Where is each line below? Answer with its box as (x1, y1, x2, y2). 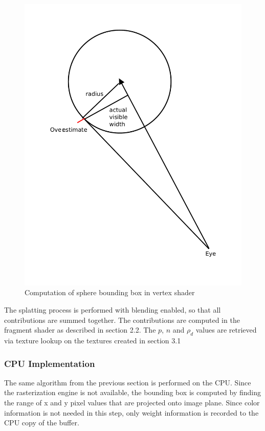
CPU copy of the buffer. (4, 417, 79, 428)
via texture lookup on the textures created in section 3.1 (4, 335, 181, 346)
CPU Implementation (4, 357, 95, 370)
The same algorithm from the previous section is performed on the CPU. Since (4, 377, 251, 387)
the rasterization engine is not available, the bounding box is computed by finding (4, 387, 261, 398)
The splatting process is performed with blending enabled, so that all (4, 304, 221, 315)
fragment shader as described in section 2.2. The (4, 324, 156, 335)
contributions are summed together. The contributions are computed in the (4, 314, 240, 325)
